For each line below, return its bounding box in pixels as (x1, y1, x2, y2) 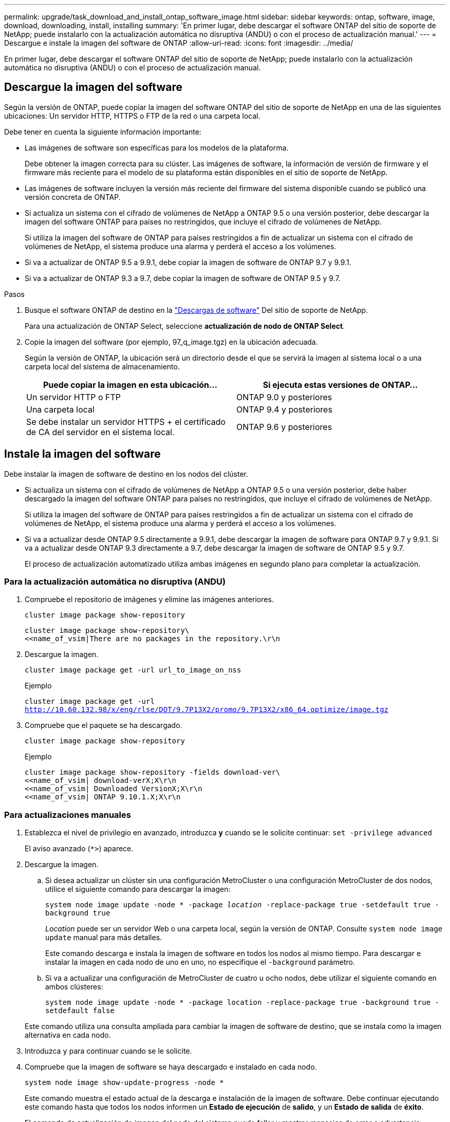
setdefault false (45, 1006, 115, 1015)
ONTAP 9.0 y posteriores (236, 391, 332, 402)
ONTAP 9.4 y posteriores (236, 404, 332, 415)
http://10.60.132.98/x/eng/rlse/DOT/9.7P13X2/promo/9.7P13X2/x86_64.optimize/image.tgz (25, 705, 389, 714)
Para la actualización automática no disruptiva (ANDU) (4, 576, 226, 587)
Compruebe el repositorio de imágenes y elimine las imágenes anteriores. (25, 595, 274, 604)
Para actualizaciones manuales (4, 809, 131, 820)
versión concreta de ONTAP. (25, 192, 121, 201)
